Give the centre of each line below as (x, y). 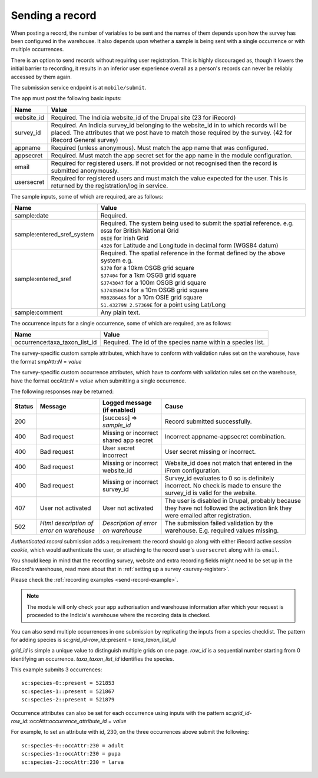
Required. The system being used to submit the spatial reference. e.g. (197, 223)
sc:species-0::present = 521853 (68, 683)
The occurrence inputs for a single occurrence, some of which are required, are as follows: (121, 324)
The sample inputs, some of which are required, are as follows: (87, 196)
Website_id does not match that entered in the (228, 463)
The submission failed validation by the (219, 523)
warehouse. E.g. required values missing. (222, 530)
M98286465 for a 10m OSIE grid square (151, 298)
